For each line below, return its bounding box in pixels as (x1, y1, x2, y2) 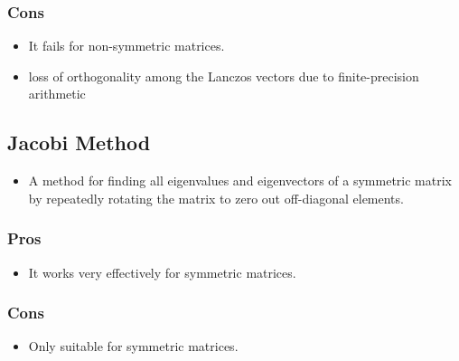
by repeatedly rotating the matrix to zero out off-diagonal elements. (28, 188, 404, 207)
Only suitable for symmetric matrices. (28, 337, 239, 356)
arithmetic (28, 84, 86, 103)
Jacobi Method (7, 128, 151, 157)
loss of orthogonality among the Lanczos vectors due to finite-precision (28, 66, 419, 85)
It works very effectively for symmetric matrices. (28, 262, 296, 281)
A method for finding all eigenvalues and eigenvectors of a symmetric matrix (28, 171, 452, 190)
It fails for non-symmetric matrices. (28, 36, 225, 55)
